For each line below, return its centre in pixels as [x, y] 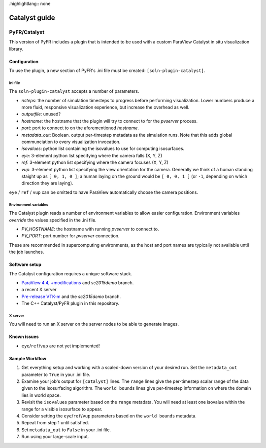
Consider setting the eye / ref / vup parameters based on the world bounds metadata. [109, 416]
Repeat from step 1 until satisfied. [55, 423]
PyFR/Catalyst [27, 32]
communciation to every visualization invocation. [71, 142]
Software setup [25, 264]
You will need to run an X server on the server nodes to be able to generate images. [94, 324]
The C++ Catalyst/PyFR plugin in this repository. [70, 303]
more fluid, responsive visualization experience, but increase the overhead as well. [105, 107]
